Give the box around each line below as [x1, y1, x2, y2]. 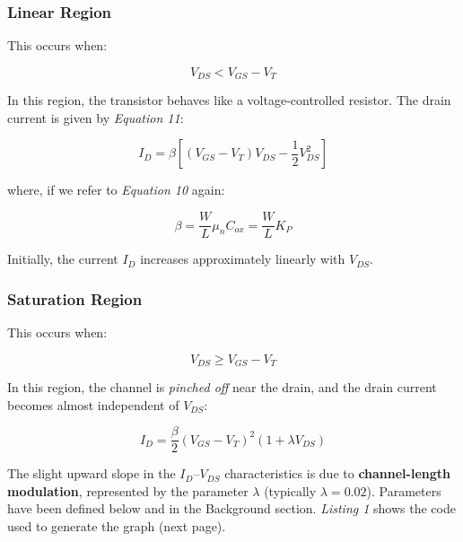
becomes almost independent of [7, 395, 179, 414]
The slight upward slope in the [7, 464, 176, 483]
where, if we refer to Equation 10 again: [7, 180, 225, 199]
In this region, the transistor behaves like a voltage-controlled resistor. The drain [7, 91, 451, 109]
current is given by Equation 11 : [7, 108, 184, 127]
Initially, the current [7, 249, 118, 268]
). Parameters [366, 481, 441, 500]
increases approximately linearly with [140, 249, 345, 268]
